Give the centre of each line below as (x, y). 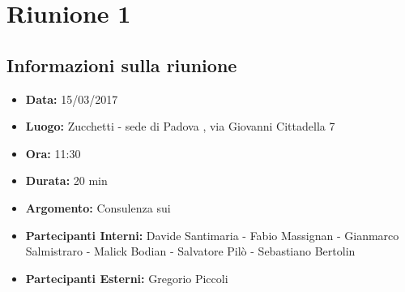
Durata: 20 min (66, 180)
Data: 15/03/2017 (72, 99)
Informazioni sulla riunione (122, 64)
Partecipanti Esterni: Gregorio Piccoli (127, 278)
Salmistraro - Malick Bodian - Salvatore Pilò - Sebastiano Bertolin (190, 251)
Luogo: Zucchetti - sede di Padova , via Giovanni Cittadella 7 (180, 126)
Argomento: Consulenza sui (98, 207)
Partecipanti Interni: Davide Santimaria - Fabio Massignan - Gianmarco (212, 235)
